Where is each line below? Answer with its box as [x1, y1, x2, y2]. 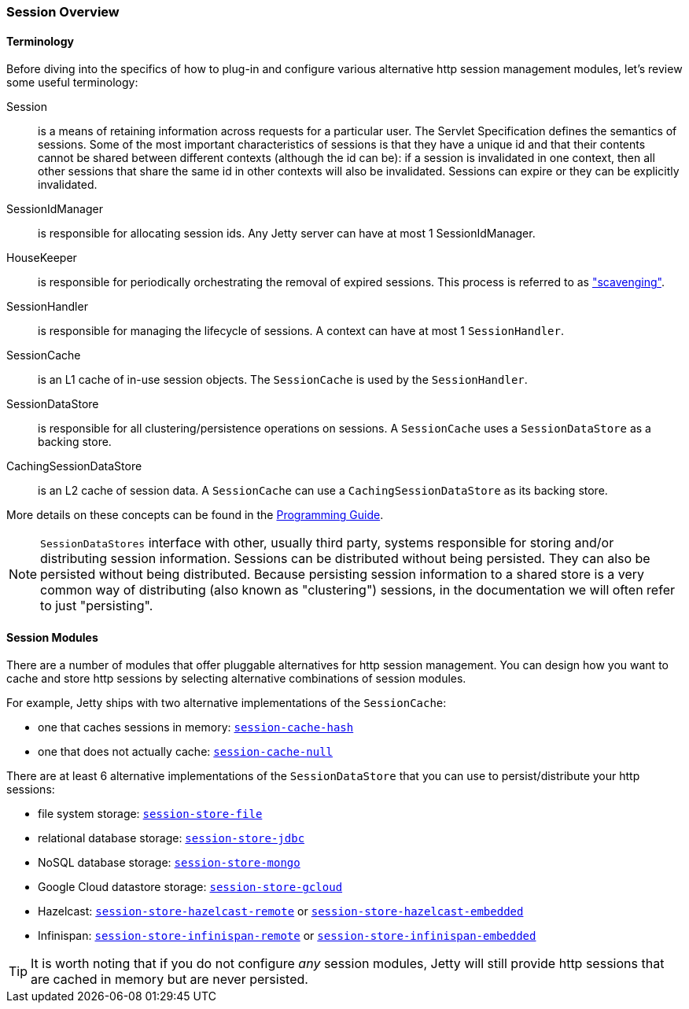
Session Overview [6, 4, 120, 20]
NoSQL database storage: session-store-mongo [38, 856, 300, 870]
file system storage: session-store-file [38, 807, 263, 821]
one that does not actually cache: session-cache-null [38, 745, 333, 759]
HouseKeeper [6, 251, 77, 265]
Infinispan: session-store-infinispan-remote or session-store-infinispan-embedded [38, 929, 536, 943]
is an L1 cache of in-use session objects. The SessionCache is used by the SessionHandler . [38, 373, 528, 387]
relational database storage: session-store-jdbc [38, 831, 305, 845]
